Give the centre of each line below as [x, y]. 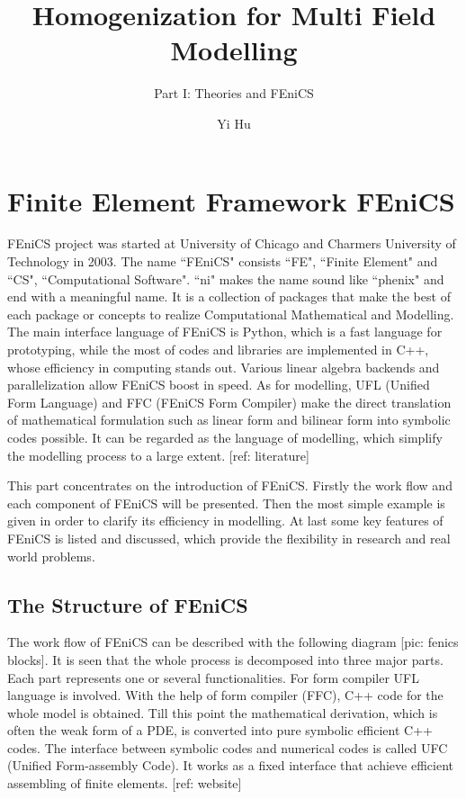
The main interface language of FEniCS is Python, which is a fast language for [225, 332]
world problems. [51, 556]
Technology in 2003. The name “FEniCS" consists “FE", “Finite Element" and [223, 261]
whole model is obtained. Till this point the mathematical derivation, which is [223, 712]
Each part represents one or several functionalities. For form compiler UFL [213, 677]
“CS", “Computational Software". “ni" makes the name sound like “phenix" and [226, 278]
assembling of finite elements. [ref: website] [125, 783]
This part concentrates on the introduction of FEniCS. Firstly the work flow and [230, 485]
